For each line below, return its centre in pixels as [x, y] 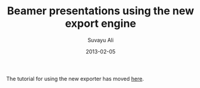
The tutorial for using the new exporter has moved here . [75, 78]
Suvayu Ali [101, 40]
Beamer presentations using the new [101, 11]
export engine [101, 23]
